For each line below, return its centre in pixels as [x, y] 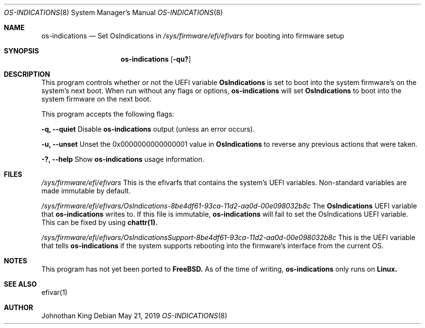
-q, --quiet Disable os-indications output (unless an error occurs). [148, 129]
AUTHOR [19, 307]
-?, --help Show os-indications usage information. [123, 159]
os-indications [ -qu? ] [156, 59]
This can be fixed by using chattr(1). [99, 222]
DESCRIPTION [27, 74]
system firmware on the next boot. [96, 99]
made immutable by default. [86, 191]
